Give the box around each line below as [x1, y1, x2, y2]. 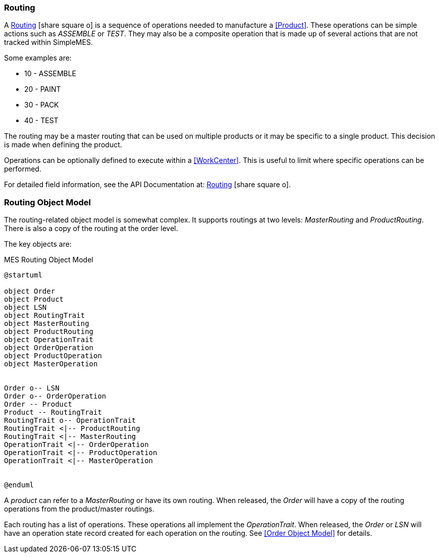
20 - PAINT [24, 85, 61, 94]
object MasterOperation [4, 360, 98, 368]
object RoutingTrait [4, 311, 85, 320]
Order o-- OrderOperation [4, 392, 106, 401]
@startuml [4, 271, 42, 280]
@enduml [4, 481, 34, 489]
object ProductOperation [4, 352, 102, 360]
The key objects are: [4, 240, 72, 249]
